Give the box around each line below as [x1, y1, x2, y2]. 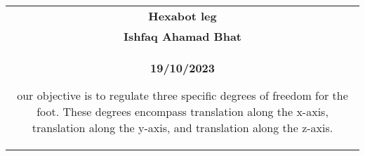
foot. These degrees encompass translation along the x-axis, [36, 103, 328, 119]
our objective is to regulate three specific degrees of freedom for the [17, 87, 348, 103]
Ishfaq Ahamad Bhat [124, 28, 241, 44]
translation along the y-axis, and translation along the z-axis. [32, 119, 333, 136]
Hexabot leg [148, 8, 217, 24]
